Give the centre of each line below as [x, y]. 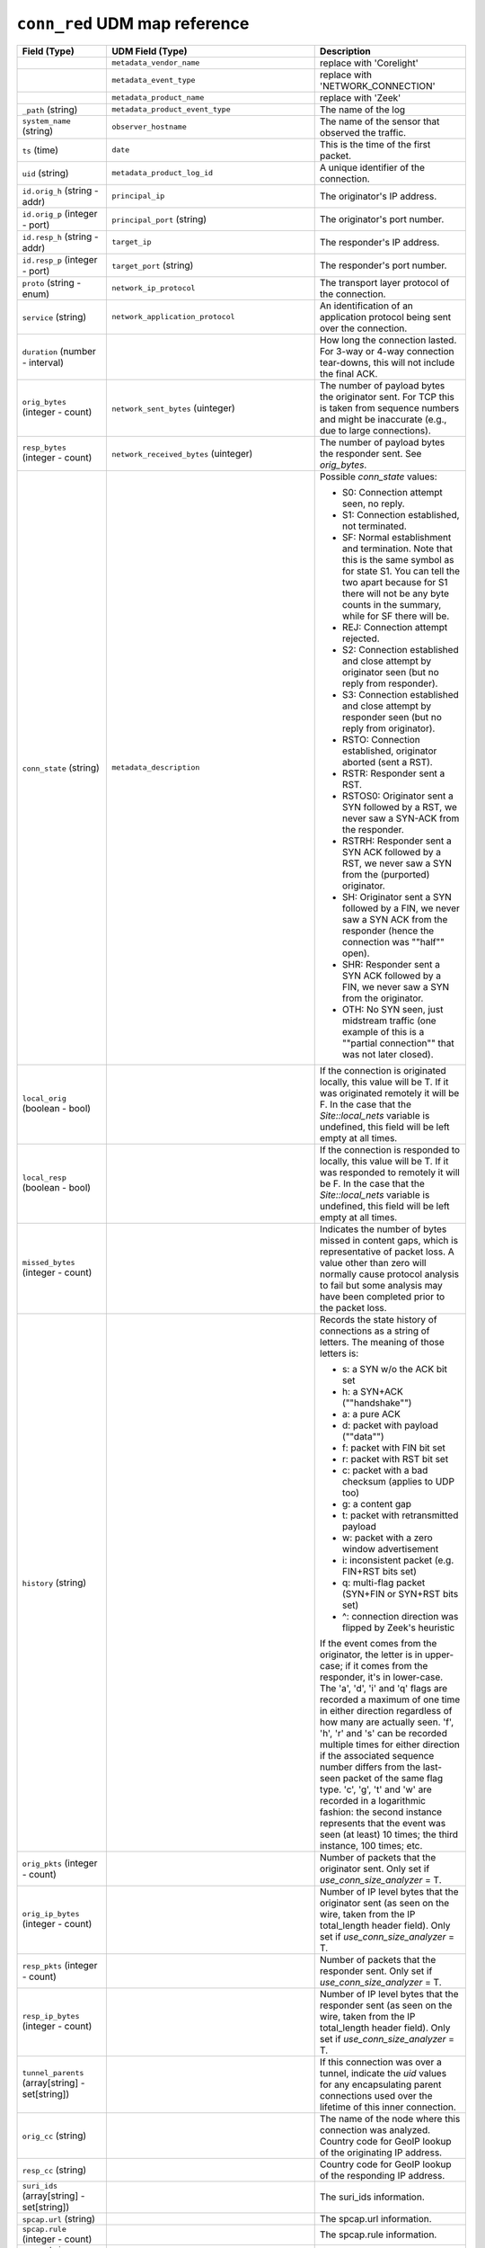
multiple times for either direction [389, 1744]
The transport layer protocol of [384, 282]
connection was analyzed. [375, 2129]
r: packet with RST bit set [395, 1459]
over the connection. [363, 328]
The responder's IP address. [379, 242]
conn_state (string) [61, 767]
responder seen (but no [392, 717]
